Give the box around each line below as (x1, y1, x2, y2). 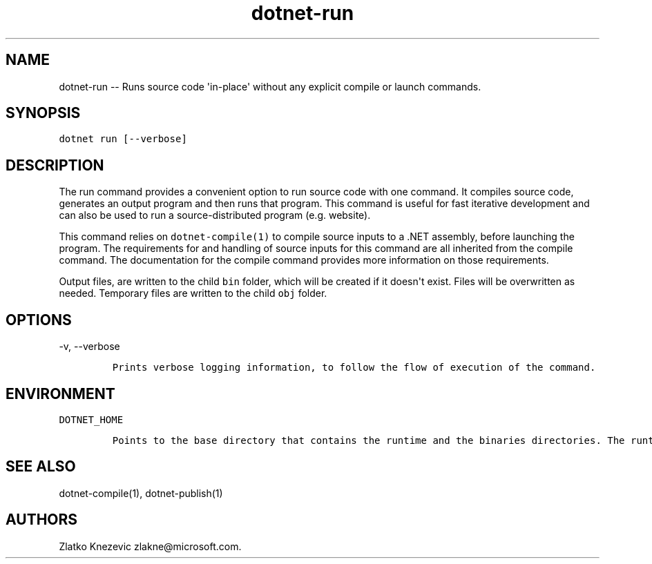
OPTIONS (6, 311, 72, 329)
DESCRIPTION (6, 156, 104, 174)
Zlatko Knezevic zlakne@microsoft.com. (59, 540, 242, 552)
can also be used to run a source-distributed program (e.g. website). (59, 209, 371, 222)
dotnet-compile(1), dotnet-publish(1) (59, 487, 223, 499)
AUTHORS (6, 511, 78, 529)
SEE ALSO (6, 458, 76, 476)
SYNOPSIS (6, 104, 81, 122)
